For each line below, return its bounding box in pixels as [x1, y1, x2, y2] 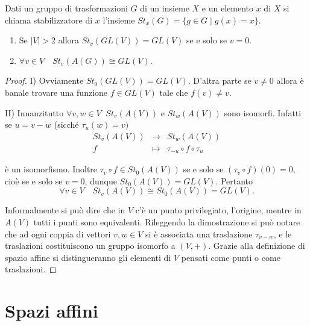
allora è [276, 74, 304, 87]
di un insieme [140, 2, 189, 14]
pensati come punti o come [181, 251, 280, 263]
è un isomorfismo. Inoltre [5, 163, 98, 175]
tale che [159, 86, 188, 98]
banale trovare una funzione [5, 86, 108, 98]
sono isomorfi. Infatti [224, 106, 302, 119]
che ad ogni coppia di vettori [5, 227, 111, 240]
